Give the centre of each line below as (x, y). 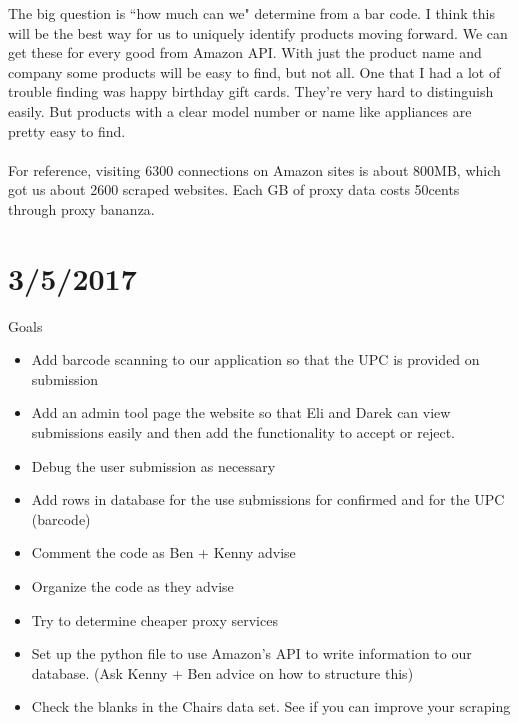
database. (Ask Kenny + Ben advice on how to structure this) (222, 672)
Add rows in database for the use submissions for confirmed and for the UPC (268, 499)
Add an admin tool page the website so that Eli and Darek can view (241, 412)
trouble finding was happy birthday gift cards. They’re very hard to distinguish (251, 91)
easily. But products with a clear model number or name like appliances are (240, 110)
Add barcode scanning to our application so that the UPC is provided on (255, 359)
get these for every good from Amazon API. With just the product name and (245, 52)
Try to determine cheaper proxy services (154, 619)
